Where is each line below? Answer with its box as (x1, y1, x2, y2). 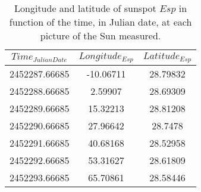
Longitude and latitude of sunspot (14, 1, 156, 15)
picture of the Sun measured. (40, 29, 161, 42)
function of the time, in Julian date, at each (9, 15, 192, 29)
